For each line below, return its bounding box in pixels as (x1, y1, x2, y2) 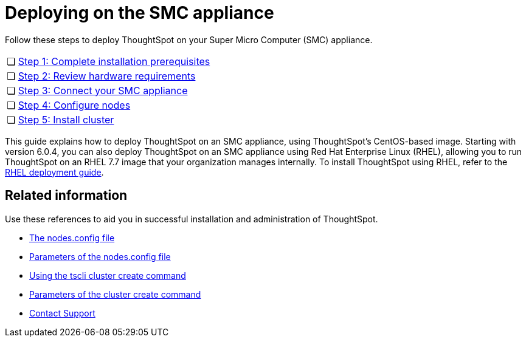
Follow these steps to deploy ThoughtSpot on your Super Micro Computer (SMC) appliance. (5, 34, 373, 45)
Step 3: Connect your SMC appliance (18, 84, 188, 97)
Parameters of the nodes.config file (29, 251, 171, 262)
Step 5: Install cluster (18, 113, 114, 126)
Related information (5, 188, 128, 203)
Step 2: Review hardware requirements (18, 69, 196, 82)
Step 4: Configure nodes (18, 98, 131, 111)
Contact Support (29, 307, 95, 318)
